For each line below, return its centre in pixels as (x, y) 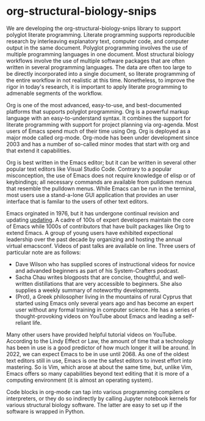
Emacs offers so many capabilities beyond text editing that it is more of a (98, 373)
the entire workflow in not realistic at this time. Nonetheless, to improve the (101, 80)
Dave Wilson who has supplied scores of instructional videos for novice (105, 264)
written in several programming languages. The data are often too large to (99, 67)
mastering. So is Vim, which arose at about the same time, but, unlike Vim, (99, 367)
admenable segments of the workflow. (55, 93)
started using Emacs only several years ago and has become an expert (104, 303)
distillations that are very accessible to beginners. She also (108, 283)
